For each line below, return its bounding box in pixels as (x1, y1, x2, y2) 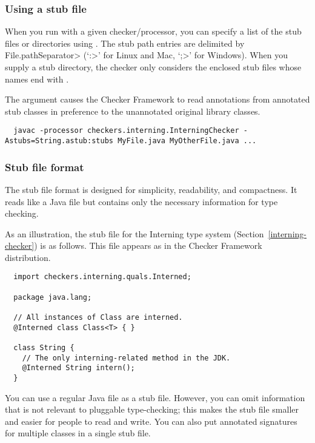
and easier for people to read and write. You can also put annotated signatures (5, 414, 297, 427)
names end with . (5, 72, 69, 85)
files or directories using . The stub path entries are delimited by (5, 36, 245, 49)
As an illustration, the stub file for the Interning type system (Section (5, 227, 264, 240)
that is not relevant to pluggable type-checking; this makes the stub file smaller (5, 403, 299, 416)
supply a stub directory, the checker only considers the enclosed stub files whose (5, 61, 302, 73)
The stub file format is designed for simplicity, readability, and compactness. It (5, 183, 297, 195)
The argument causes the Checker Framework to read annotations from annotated (5, 93, 310, 106)
